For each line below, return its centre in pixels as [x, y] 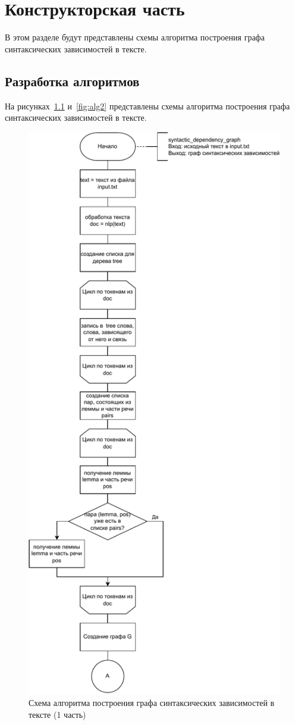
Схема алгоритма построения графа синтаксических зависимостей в [152, 703]
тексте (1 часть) [57, 714]
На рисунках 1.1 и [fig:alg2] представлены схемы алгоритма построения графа [147, 106]
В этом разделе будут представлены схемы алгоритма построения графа [135, 37]
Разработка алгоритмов [72, 81]
